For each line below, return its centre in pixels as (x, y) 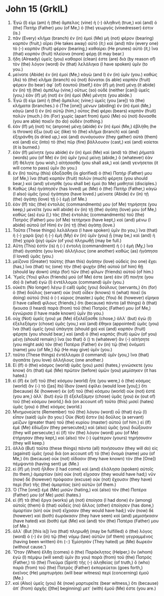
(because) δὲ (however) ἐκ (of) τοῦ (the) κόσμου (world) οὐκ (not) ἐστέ (84, 391)
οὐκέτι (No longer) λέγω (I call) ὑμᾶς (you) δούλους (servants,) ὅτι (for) (85, 287)
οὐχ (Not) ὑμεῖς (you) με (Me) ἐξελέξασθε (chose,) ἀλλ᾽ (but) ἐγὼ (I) (82, 318)
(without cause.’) (29, 547)
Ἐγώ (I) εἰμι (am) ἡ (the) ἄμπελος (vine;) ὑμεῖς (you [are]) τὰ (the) (79, 100)
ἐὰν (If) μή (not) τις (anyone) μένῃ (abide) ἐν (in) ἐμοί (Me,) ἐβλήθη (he (84, 126)
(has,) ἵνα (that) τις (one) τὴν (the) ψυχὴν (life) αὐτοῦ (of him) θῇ (78, 266)
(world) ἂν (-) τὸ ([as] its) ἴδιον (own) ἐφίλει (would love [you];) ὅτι (80, 386)
